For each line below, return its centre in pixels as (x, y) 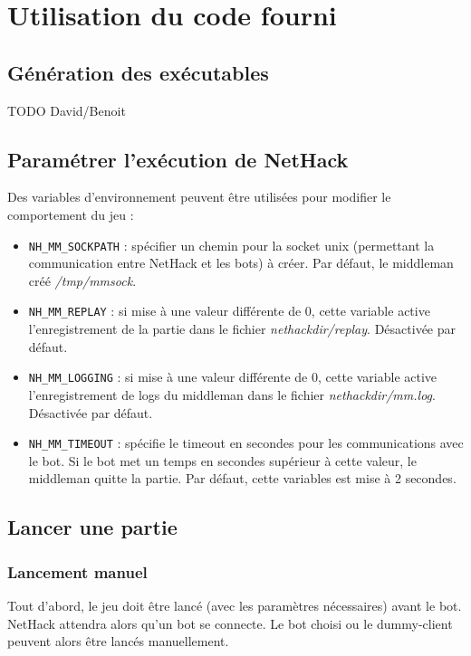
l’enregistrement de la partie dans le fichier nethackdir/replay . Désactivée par (242, 329)
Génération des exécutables (138, 72)
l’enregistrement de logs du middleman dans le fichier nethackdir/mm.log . (232, 394)
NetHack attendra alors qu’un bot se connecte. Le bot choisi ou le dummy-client (230, 623)
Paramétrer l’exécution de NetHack (178, 159)
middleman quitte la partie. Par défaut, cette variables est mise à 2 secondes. (242, 478)
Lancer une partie (92, 527)
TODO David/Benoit (67, 110)
